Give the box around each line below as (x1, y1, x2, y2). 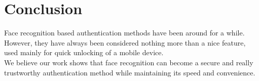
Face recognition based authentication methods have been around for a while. (4, 27, 245, 38)
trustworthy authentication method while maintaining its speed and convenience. (4, 67, 255, 77)
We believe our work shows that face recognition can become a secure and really (4, 57, 253, 67)
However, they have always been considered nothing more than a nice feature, (4, 37, 246, 48)
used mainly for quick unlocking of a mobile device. (4, 47, 164, 58)
